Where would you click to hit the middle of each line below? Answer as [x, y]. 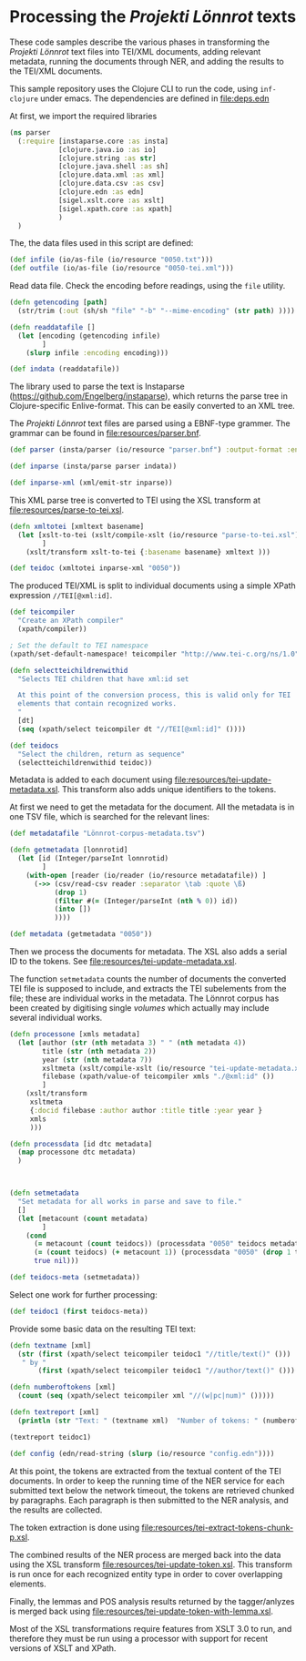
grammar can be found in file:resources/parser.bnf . [106, 433]
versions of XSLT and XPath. [63, 1648]
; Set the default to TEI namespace [79, 645]
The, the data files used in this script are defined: [102, 243]
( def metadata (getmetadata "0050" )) [81, 934]
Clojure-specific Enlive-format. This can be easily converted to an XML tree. [153, 406]
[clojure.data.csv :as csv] [112, 184]
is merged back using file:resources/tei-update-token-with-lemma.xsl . [141, 1611]
